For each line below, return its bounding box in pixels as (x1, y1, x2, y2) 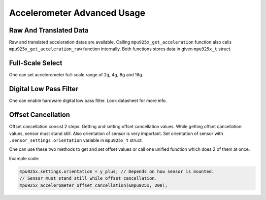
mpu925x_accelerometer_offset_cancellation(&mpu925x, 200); (19, 182, 168, 188)
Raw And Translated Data (9, 26, 89, 34)
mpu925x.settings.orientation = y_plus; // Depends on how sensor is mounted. (19, 168, 214, 174)
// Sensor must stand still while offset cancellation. (19, 175, 158, 181)
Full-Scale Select (9, 59, 63, 67)
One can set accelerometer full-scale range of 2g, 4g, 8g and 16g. (9, 72, 144, 78)
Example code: (9, 155, 39, 161)
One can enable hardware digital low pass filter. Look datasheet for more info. (9, 98, 167, 103)
